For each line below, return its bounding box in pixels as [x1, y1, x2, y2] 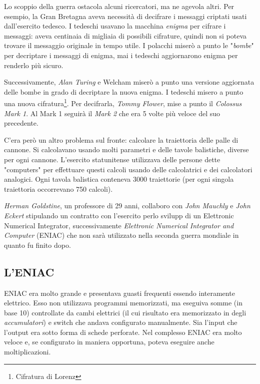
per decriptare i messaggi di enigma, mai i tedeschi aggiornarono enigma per [4, 50, 238, 60]
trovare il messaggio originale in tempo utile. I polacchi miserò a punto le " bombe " [4, 40, 254, 51]
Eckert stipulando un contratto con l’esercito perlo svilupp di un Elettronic [4, 210, 234, 220]
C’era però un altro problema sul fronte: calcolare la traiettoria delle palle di [4, 134, 238, 145]
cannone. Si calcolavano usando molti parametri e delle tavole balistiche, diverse [4, 144, 249, 155]
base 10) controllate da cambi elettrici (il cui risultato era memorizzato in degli [4, 307, 246, 317]
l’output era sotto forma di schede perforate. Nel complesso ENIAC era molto [4, 326, 242, 337]
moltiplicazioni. [4, 346, 51, 357]
